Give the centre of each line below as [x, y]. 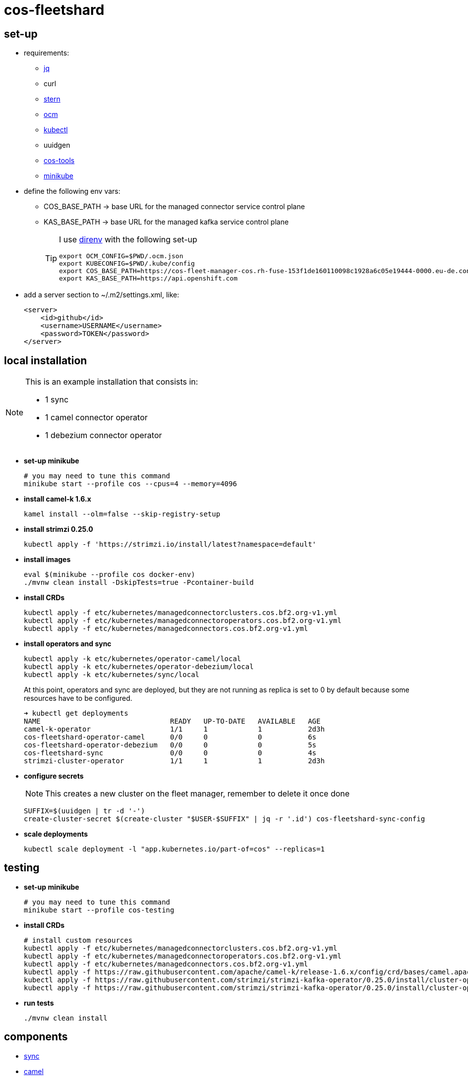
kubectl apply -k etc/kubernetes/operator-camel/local [133, 659]
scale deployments [56, 834]
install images [47, 560]
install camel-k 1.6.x [58, 499]
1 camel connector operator [96, 418]
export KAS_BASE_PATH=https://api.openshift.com [148, 279]
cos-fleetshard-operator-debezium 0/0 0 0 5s [170, 745]
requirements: [47, 53]
